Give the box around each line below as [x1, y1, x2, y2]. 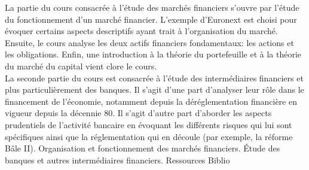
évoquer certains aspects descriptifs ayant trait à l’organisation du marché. [5, 25, 278, 37]
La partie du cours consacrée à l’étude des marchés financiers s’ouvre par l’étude [5, 1, 299, 13]
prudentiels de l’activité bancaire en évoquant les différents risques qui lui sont [5, 118, 292, 130]
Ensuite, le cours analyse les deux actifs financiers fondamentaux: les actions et [5, 36, 294, 48]
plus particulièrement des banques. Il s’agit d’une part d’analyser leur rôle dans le [5, 83, 304, 96]
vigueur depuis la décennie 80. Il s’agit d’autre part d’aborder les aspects [5, 107, 272, 119]
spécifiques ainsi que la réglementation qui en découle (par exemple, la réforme [5, 130, 293, 142]
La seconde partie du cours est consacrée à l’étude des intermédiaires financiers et [5, 71, 304, 84]
